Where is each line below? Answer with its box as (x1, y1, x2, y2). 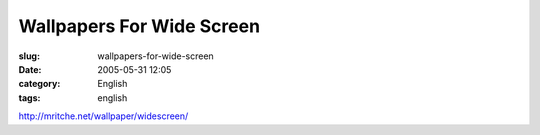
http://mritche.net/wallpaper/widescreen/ (18, 110, 189, 122)
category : (18, 78, 61, 90)
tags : (18, 91, 41, 104)
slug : (18, 50, 40, 62)
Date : (18, 63, 42, 75)
